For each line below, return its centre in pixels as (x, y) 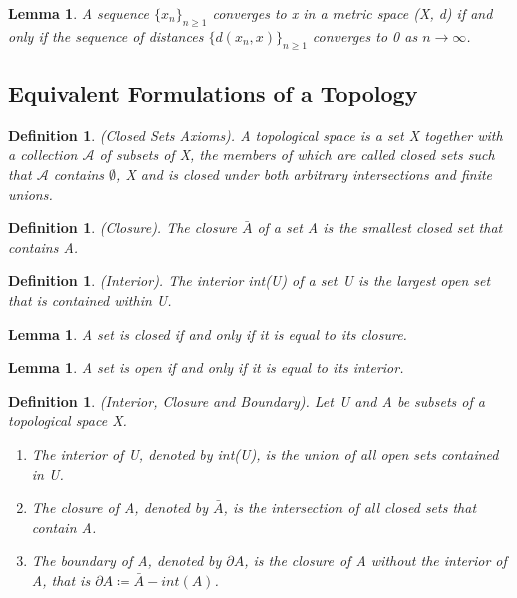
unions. (30, 193)
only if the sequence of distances (106, 35)
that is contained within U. (90, 299)
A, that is (61, 579)
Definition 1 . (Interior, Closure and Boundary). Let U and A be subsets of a (246, 400)
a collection (43, 154)
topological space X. (67, 420)
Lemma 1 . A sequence (79, 13)
